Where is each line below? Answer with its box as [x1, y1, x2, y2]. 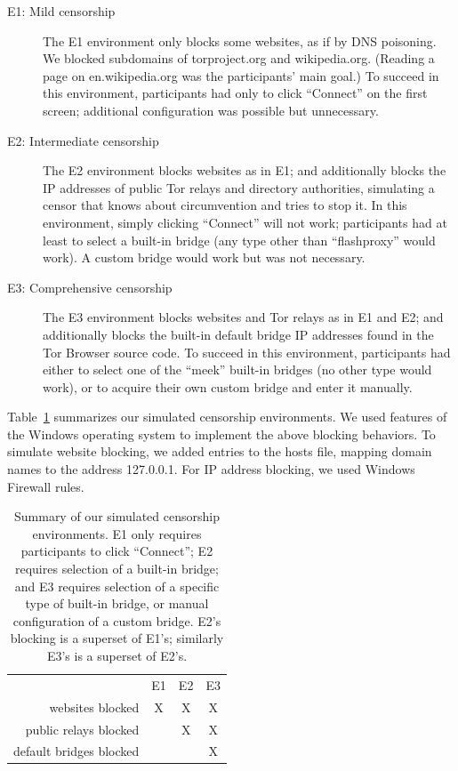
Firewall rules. [7, 477, 84, 495]
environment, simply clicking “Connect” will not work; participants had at [43, 213, 447, 231]
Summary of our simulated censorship [13, 507, 220, 526]
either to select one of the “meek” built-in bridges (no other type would [43, 360, 432, 379]
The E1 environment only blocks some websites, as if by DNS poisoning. [43, 31, 437, 50]
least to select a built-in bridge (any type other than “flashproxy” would [43, 230, 436, 249]
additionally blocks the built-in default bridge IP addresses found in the [43, 325, 434, 343]
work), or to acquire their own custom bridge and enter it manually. [43, 377, 413, 396]
